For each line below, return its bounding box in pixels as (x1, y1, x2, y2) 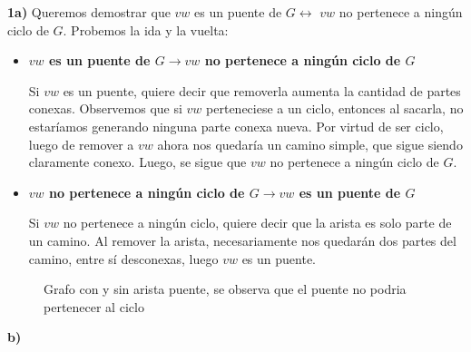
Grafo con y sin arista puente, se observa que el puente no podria (44, 279, 407, 298)
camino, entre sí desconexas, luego (28, 249, 219, 268)
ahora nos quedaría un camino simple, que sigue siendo (157, 134, 463, 153)
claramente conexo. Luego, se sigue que (28, 152, 247, 171)
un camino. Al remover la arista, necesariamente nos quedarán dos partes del (28, 230, 456, 249)
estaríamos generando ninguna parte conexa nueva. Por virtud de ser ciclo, (28, 116, 444, 135)
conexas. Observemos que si (28, 99, 182, 118)
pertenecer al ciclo (44, 297, 144, 316)
